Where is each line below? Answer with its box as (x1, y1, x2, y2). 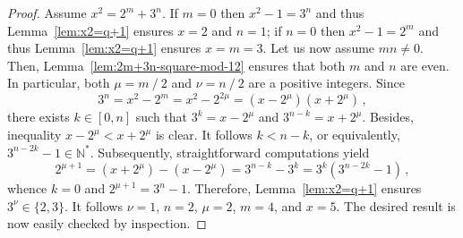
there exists (7, 107, 70, 126)
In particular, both (7, 73, 110, 92)
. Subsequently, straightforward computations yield (90, 142, 370, 161)
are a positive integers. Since (248, 73, 405, 92)
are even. (400, 55, 450, 74)
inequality (7, 125, 62, 144)
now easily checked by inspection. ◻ (7, 214, 207, 233)
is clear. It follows (155, 125, 253, 144)
